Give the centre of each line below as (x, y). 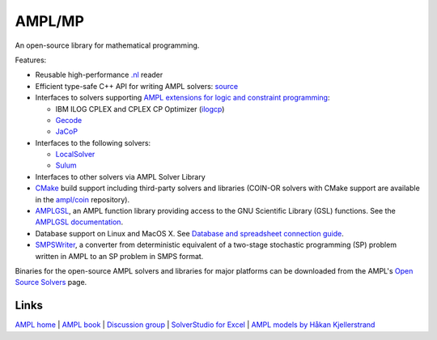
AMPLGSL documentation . (79, 222)
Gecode (69, 120)
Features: (31, 60)
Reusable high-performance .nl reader (99, 75)
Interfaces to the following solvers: (93, 142)
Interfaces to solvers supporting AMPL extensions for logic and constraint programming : (182, 98)
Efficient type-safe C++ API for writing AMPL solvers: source (137, 86)
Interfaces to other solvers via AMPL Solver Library (120, 176)
